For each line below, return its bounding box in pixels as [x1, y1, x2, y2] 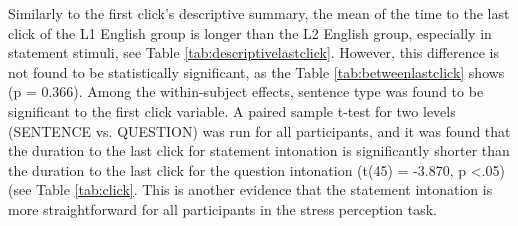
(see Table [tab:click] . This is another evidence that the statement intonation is [8, 179, 493, 200]
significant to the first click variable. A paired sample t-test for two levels [8, 100, 456, 121]
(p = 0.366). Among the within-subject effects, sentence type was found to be [8, 81, 484, 102]
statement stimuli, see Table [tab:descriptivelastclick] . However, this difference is [8, 42, 499, 63]
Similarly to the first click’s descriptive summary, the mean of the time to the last [8, 3, 510, 23]
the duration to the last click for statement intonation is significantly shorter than [8, 140, 510, 161]
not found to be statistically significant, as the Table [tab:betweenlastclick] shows [8, 61, 505, 82]
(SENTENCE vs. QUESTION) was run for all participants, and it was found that [8, 120, 511, 141]
